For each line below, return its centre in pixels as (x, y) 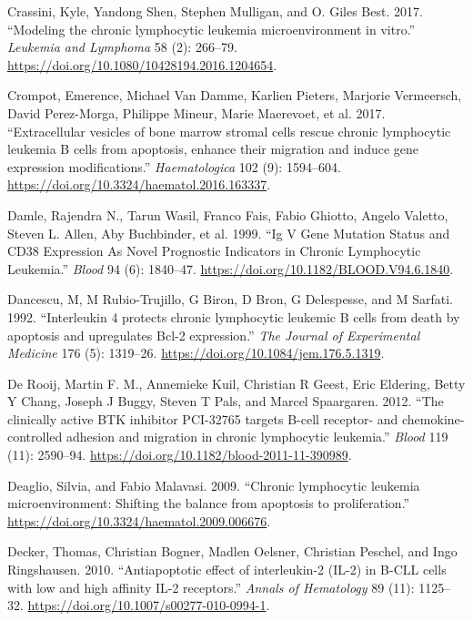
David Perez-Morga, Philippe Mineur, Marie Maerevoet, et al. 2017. (196, 112)
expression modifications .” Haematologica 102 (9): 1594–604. (174, 166)
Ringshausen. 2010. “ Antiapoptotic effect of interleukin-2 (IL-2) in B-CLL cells (227, 570)
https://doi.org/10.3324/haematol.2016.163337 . (139, 184)
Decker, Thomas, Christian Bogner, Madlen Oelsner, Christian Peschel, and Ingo (232, 551)
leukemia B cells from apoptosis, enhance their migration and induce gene (213, 149)
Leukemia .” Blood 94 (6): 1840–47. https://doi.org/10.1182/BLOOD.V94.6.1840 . (231, 268)
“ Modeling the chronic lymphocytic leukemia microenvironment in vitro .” (211, 29)
